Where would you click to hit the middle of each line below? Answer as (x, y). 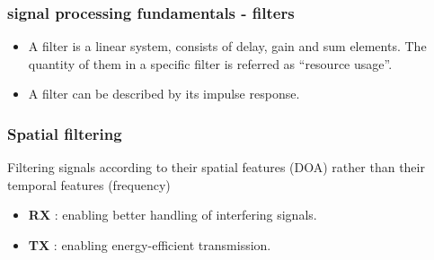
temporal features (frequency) (89, 184)
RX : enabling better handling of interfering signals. (173, 215)
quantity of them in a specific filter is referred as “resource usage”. (210, 63)
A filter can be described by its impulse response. (164, 94)
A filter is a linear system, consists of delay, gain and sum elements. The (227, 46)
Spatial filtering (65, 133)
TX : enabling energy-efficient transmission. (150, 245)
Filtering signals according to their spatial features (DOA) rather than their (216, 167)
